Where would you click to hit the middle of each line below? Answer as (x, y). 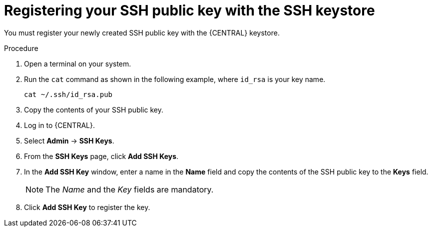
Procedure (21, 48)
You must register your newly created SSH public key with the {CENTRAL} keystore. (142, 32)
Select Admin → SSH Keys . (69, 140)
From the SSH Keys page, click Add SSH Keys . (101, 156)
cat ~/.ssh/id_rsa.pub (68, 94)
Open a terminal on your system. (78, 63)
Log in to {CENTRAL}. (59, 125)
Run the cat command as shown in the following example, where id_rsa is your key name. (175, 79)
